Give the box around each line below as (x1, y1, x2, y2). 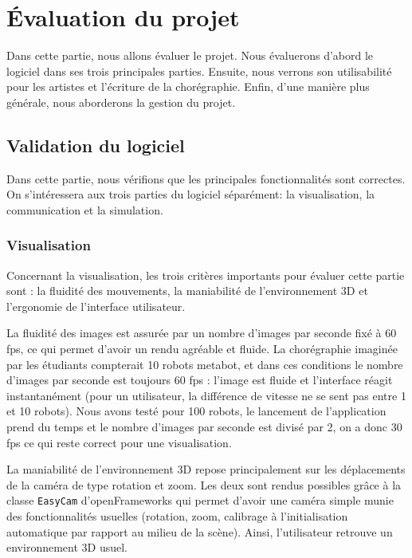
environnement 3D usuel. (6, 539, 128, 556)
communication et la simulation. (6, 201, 163, 218)
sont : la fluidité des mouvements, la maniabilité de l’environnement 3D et (6, 282, 368, 299)
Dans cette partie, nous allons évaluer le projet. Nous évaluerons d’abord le (6, 47, 374, 64)
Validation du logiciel (6, 132, 185, 157)
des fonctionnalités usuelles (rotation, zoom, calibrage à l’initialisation (6, 508, 348, 525)
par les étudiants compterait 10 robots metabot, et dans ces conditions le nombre (6, 356, 403, 372)
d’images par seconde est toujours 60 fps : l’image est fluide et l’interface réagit (6, 371, 393, 388)
